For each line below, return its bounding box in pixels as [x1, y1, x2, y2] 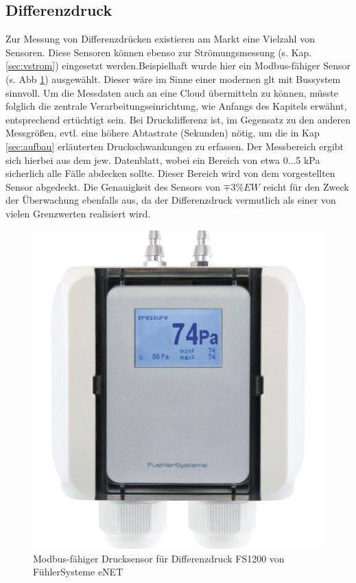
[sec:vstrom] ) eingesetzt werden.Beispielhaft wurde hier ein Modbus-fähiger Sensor [5, 58, 351, 73]
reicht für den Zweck [263, 179, 349, 193]
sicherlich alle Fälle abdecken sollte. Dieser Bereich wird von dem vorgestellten [5, 166, 335, 180]
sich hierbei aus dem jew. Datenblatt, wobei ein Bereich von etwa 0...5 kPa [5, 152, 320, 167]
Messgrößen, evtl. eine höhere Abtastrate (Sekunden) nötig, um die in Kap [5, 126, 320, 140]
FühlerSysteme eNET [33, 564, 123, 579]
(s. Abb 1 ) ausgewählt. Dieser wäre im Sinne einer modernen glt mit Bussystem [5, 71, 341, 86]
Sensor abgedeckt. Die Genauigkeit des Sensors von [5, 179, 220, 193]
